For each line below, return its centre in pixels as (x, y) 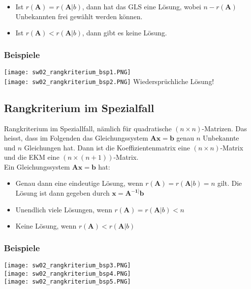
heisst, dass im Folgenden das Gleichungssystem (76, 138)
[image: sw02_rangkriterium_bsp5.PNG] (67, 282)
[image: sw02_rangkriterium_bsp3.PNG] (67, 266)
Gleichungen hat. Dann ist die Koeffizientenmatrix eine (107, 147)
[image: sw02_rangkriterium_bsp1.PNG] (67, 72)
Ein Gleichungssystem (37, 166)
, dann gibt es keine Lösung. (125, 33)
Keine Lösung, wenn (46, 226)
